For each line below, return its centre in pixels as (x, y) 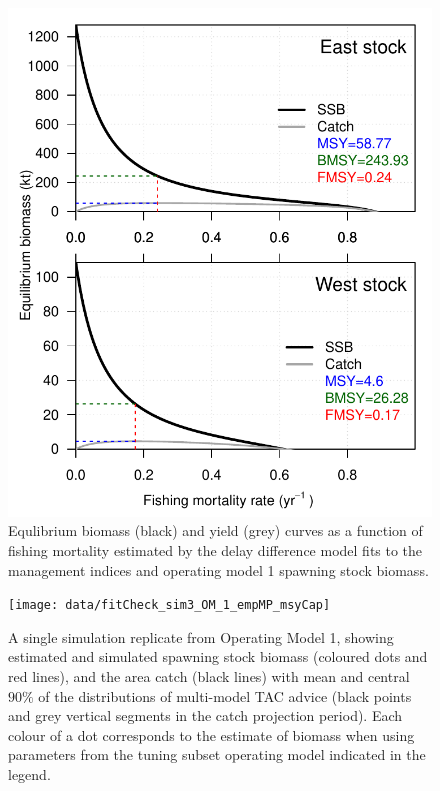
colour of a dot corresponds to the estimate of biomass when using (211, 734)
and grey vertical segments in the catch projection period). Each (205, 715)
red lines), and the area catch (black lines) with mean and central (209, 676)
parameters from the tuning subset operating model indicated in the (217, 754)
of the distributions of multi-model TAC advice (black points (225, 695)
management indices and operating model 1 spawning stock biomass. (218, 569)
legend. (29, 773)
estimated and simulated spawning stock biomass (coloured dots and (218, 656)
